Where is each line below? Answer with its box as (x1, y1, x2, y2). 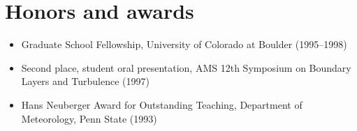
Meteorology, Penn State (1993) (21, 111, 157, 125)
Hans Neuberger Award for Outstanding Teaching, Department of (21, 97, 303, 111)
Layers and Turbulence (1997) (21, 74, 150, 88)
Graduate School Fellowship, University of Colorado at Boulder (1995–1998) (21, 37, 347, 52)
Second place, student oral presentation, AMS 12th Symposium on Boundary (21, 60, 351, 75)
